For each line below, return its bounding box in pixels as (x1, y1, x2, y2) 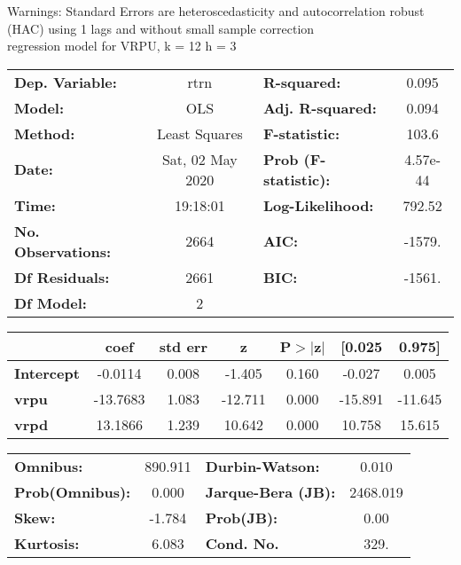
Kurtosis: (14, 532, 80, 553)
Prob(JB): (205, 506, 278, 528)
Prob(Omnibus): (14, 481, 131, 502)
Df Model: (14, 292, 87, 313)
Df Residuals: (14, 266, 110, 287)
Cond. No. (205, 532, 279, 553)
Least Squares (156, 122, 243, 144)
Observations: (14, 240, 112, 262)
